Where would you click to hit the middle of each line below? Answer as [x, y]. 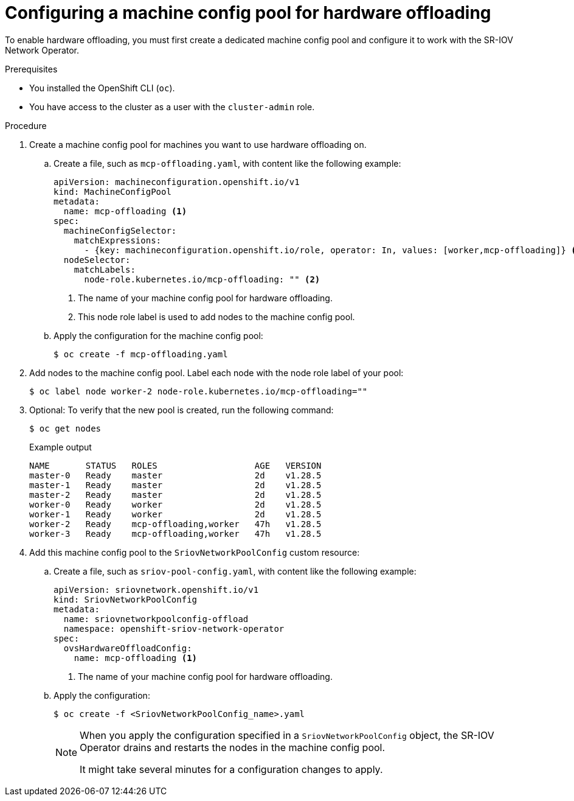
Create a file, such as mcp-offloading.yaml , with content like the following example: [227, 163]
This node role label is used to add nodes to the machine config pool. [216, 317]
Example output [61, 447]
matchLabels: [105, 269]
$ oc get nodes [65, 428]
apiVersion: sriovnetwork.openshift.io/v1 [156, 589]
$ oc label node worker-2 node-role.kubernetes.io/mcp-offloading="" [199, 391]
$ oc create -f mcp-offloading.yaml [141, 354]
